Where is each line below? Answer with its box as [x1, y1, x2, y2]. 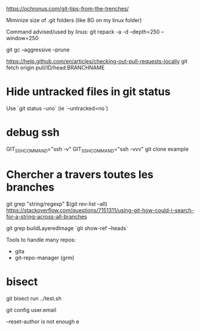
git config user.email [6, 306, 57, 313]
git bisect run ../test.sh [6, 295, 61, 302]
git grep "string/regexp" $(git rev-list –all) [6, 200, 107, 207]
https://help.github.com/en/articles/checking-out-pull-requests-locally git [6, 58, 188, 65]
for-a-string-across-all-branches [6, 213, 88, 220]
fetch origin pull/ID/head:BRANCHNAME [6, 64, 105, 71]
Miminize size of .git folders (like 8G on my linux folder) [6, 17, 142, 23]
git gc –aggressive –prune [6, 46, 70, 53]
